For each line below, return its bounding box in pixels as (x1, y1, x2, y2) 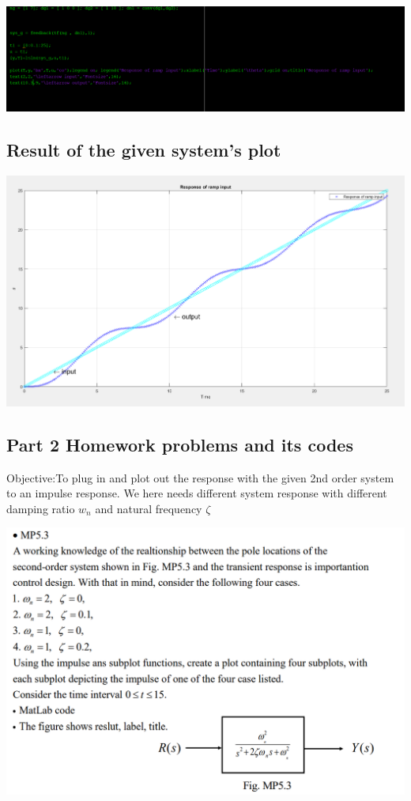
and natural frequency (95, 500, 202, 516)
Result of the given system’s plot (6, 138, 281, 162)
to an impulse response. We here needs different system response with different (6, 485, 387, 501)
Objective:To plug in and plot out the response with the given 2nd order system (6, 469, 394, 486)
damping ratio (6, 500, 75, 516)
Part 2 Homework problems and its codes (6, 432, 353, 456)
